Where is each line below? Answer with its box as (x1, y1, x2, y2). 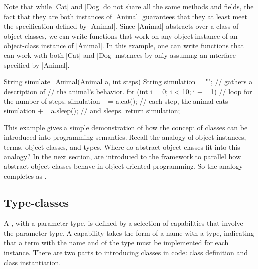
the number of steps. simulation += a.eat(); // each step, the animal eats (4, 96, 228, 106)
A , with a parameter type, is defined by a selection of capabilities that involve (4, 218, 243, 228)
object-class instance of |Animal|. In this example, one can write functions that (4, 40, 244, 51)
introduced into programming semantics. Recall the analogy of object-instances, (4, 132, 246, 142)
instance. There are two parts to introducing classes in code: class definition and (4, 247, 248, 258)
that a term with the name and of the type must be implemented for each (4, 237, 229, 248)
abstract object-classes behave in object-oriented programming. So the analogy (4, 161, 243, 171)
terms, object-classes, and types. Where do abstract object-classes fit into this (4, 141, 240, 152)
